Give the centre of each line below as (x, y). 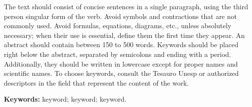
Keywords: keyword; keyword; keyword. (65, 99)
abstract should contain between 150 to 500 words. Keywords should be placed (121, 45)
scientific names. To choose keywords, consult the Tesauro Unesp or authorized (121, 73)
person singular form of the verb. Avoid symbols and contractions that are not (120, 16)
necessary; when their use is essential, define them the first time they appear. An (124, 35)
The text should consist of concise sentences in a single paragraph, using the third (126, 6)
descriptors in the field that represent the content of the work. (96, 82)
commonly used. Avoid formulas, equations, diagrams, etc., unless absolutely (118, 26)
